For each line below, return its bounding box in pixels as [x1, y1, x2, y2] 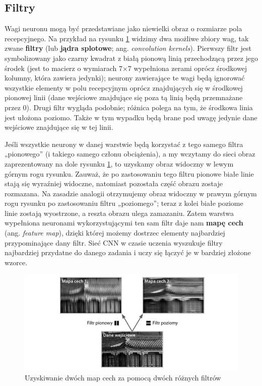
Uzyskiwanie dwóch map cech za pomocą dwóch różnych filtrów [25, 372, 221, 382]
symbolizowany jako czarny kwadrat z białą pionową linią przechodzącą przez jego [5, 52, 258, 63]
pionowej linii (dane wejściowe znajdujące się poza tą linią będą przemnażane [5, 92, 243, 103]
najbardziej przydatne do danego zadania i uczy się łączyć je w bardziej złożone [5, 247, 251, 258]
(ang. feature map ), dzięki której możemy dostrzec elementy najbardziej [5, 227, 225, 238]
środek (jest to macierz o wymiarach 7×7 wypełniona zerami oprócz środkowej [5, 62, 247, 73]
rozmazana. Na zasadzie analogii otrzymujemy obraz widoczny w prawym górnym [5, 188, 257, 198]
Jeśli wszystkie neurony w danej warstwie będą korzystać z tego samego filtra [5, 138, 243, 149]
